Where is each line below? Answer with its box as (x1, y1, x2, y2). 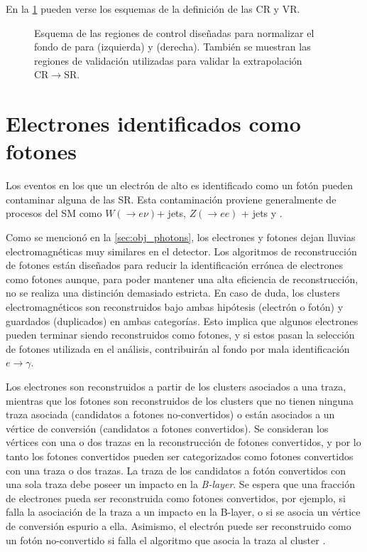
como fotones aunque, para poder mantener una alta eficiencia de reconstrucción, (6, 271, 358, 286)
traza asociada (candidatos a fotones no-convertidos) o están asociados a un (6, 407, 335, 422)
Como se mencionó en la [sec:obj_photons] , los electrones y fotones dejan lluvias (6, 230, 356, 245)
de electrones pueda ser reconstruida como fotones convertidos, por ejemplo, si (6, 490, 346, 505)
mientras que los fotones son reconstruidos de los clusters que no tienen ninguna (6, 393, 354, 408)
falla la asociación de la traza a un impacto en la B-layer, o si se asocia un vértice (6, 504, 361, 519)
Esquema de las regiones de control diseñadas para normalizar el (34, 25, 314, 40)
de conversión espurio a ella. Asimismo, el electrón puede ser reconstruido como (6, 518, 351, 533)
